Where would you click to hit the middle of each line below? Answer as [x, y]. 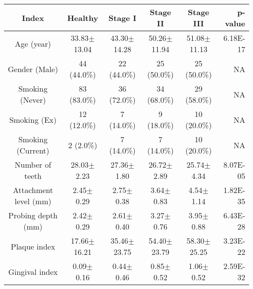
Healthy [83, 18]
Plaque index [33, 246]
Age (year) [33, 43]
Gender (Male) [33, 69]
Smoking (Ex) [33, 119]
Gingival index [33, 271]
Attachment [33, 190]
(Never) [33, 100]
